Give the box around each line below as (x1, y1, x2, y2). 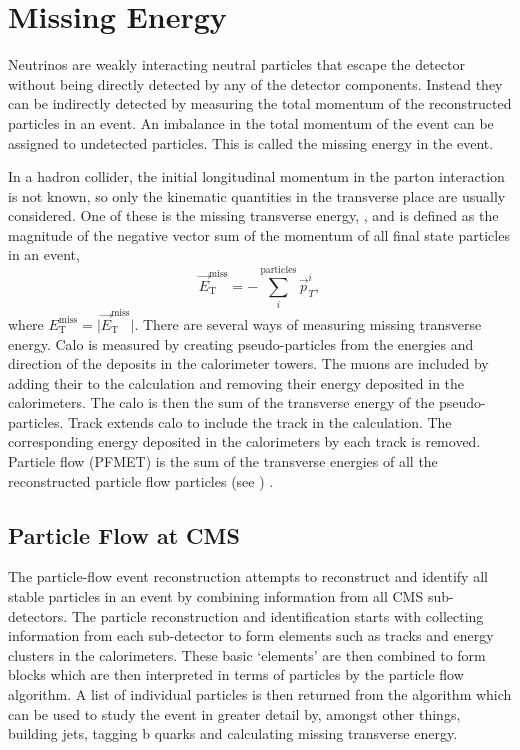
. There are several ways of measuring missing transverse (134, 313, 482, 334)
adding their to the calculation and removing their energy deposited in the (8, 372, 465, 393)
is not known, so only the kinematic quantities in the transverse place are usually (8, 185, 506, 206)
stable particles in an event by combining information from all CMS (8, 586, 424, 607)
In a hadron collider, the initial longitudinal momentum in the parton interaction (8, 166, 505, 187)
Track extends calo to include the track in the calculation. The (68, 411, 452, 432)
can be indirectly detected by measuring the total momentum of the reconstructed (8, 93, 512, 114)
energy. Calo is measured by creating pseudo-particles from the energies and (8, 333, 474, 354)
